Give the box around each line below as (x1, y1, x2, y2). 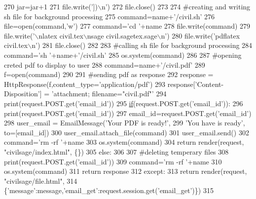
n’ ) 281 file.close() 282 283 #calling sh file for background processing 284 (32, 40, 253, 50)
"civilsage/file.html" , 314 (4, 175, 77, 186)
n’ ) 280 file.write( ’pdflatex (161, 30, 240, 40)
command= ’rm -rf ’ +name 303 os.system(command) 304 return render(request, (4, 137, 244, 147)
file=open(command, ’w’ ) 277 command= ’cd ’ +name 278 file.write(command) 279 (4, 21, 251, 31)
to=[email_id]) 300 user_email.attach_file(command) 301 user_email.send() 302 (4, 127, 249, 137)
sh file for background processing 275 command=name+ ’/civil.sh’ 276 (4, 11, 215, 21)
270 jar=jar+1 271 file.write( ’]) (4, 1, 98, 11)
